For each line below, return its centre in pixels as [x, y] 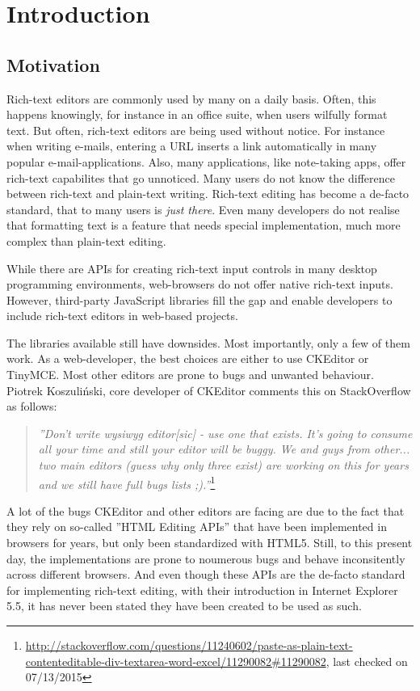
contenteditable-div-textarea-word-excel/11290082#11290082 [176, 661]
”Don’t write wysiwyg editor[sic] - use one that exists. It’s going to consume [225, 433]
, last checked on [367, 661]
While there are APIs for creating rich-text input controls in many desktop [192, 268]
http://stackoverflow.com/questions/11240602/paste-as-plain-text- [189, 645]
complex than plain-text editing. [86, 240]
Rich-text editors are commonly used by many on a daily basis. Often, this [191, 98]
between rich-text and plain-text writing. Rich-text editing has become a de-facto [208, 194]
